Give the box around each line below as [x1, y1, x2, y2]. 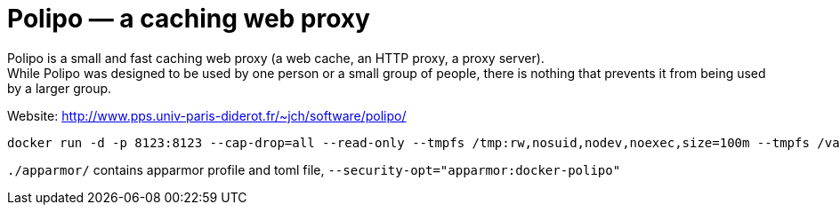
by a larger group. [7, 80, 112, 96]
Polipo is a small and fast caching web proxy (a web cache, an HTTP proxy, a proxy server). [7, 50, 545, 66]
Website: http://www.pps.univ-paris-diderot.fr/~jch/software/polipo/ [7, 107, 407, 123]
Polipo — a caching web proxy [7, 4, 370, 34]
